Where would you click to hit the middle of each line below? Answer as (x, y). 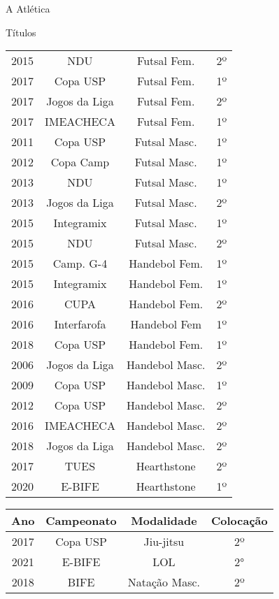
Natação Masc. (164, 582)
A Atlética (28, 8)
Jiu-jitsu (164, 542)
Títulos (21, 32)
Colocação (239, 521)
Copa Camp (80, 162)
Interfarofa (80, 324)
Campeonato (81, 521)
